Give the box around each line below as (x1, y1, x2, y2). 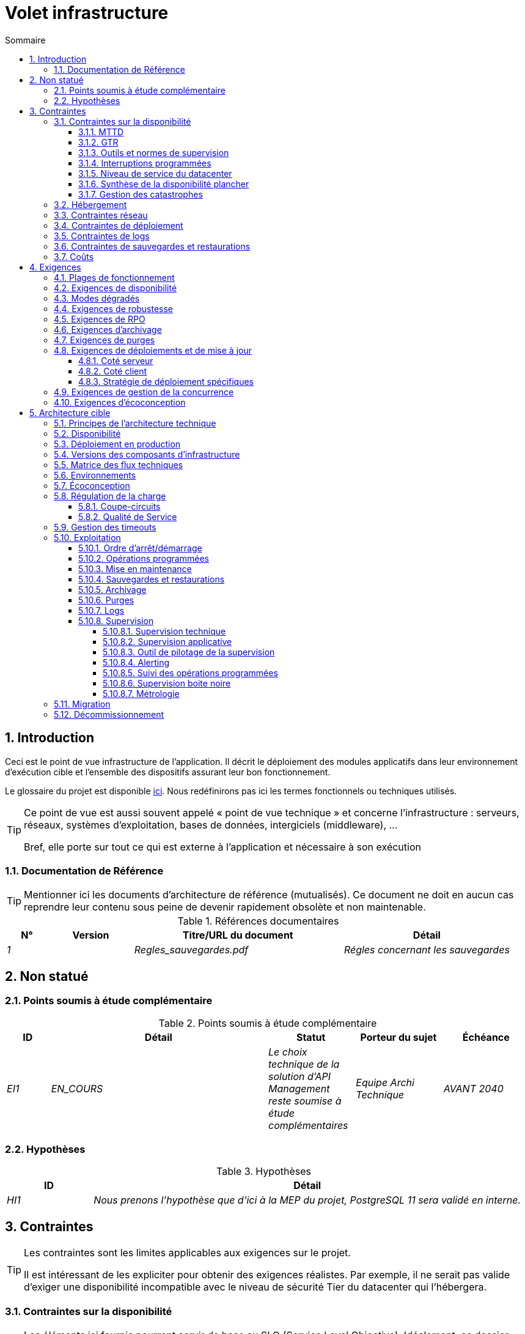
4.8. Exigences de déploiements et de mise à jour (54, 345, 252, 356)
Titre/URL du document (182, 929, 293, 942)
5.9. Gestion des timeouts (54, 521, 156, 532)
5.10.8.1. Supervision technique (103, 625, 226, 636)
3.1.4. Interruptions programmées (78, 157, 211, 168)
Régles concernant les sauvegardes (343, 944, 510, 956)
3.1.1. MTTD (78, 126, 124, 137)
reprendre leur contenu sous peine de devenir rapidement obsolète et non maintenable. (24, 901, 426, 914)
